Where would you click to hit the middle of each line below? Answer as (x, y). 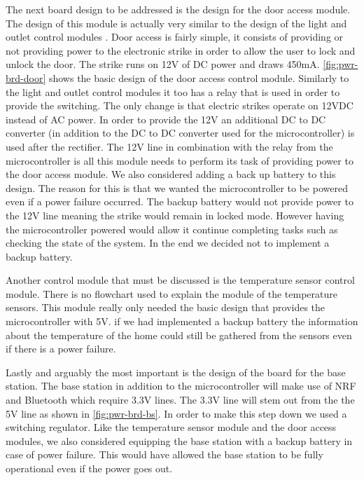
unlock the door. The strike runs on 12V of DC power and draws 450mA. (163, 64)
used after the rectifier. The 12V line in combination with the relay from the (169, 146)
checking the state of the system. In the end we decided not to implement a (168, 243)
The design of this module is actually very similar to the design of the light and (176, 23)
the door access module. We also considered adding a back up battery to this (171, 174)
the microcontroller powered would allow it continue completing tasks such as (172, 229)
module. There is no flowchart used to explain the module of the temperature (171, 293)
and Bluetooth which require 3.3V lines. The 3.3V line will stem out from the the (180, 400)
